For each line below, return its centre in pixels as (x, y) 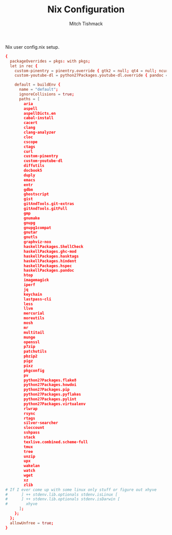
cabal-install (39, 118)
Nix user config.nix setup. (33, 47)
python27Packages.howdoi (50, 385)
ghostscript (37, 194)
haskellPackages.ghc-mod (50, 251)
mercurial (34, 314)
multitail (34, 332)
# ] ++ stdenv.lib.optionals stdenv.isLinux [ (61, 495)
